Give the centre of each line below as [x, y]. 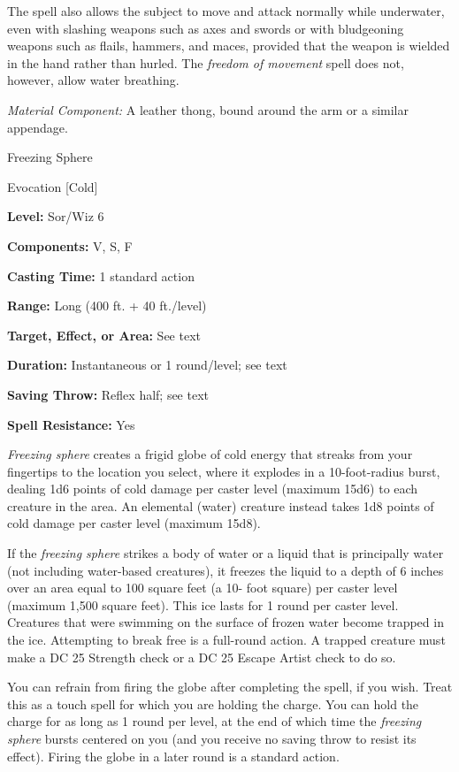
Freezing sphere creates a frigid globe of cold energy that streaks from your [210, 454]
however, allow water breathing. [93, 80]
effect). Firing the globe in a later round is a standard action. [173, 756]
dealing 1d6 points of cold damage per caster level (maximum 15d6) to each [213, 489]
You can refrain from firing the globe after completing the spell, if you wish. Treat [230, 687]
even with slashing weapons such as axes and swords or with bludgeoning [206, 28]
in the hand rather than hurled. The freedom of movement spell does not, [206, 62]
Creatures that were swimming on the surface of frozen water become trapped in [226, 622]
